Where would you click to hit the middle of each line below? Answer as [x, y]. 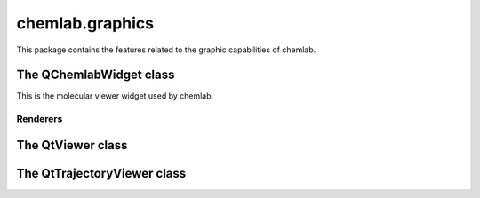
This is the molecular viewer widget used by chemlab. [115, 96]
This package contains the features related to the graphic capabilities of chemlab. [166, 50]
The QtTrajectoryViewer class [101, 173]
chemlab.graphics [85, 23]
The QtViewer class [72, 145]
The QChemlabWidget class [96, 75]
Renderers [40, 119]
